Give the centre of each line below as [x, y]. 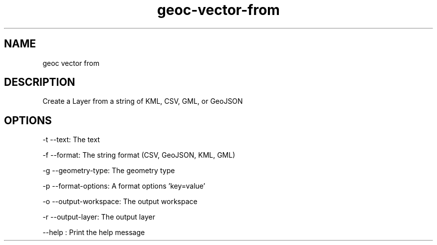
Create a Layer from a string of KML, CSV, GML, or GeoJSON [143, 101]
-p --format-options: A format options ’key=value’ [124, 186]
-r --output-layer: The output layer [99, 217]
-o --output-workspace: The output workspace [120, 202]
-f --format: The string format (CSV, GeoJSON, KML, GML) [139, 155]
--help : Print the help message [94, 233]
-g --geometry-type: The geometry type [109, 171]
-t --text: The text [71, 140]
